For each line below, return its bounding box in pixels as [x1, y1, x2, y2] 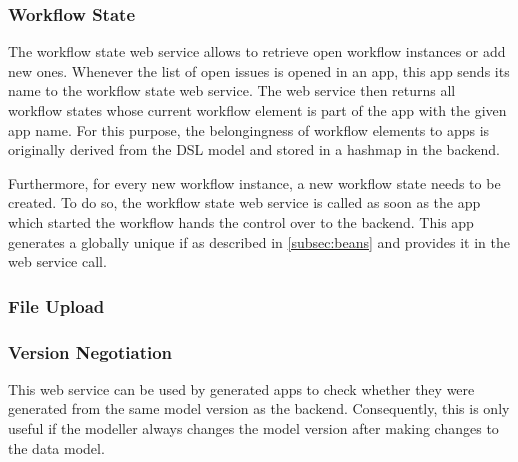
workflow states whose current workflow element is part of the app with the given [8, 100, 507, 120]
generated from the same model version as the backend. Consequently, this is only [8, 398, 510, 419]
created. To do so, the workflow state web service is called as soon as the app [8, 192, 481, 213]
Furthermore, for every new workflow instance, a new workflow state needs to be [8, 172, 501, 193]
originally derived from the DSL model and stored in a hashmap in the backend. [8, 139, 500, 160]
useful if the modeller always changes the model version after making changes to [8, 418, 499, 438]
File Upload [8, 293, 105, 318]
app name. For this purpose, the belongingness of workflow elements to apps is [8, 119, 490, 140]
